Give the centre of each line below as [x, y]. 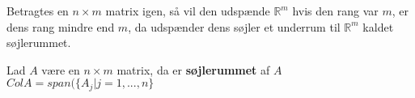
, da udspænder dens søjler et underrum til [234, 26]
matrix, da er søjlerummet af [193, 69]
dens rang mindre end [61, 26]
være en [61, 69]
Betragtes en [38, 11]
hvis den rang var [335, 11]
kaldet [378, 26]
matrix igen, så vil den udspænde [188, 11]
